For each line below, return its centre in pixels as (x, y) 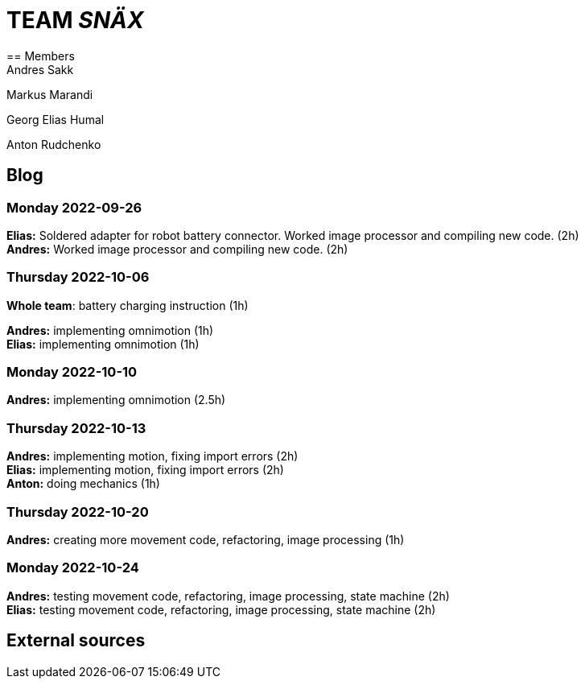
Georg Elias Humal (56, 119)
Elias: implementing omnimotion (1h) (103, 344)
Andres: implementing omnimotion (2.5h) (116, 400)
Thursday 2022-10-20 (78, 512)
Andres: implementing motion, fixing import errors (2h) (152, 456)
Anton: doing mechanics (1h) (83, 484)
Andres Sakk (40, 69)
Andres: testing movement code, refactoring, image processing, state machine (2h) (228, 596)
